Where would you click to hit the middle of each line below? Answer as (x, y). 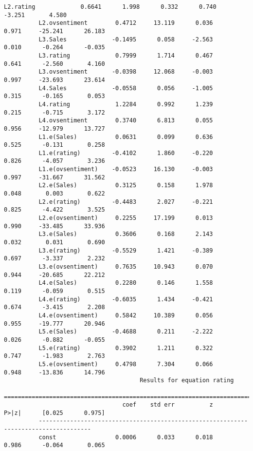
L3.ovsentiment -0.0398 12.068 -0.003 (126, 72)
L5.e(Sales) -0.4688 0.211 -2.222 (126, 332)
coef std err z (168, 405)
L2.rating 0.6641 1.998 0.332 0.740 (110, 7)
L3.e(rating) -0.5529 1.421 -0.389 (126, 250)
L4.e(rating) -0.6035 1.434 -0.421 (126, 299)
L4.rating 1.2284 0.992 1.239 (126, 104)
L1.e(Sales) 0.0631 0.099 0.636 (126, 137)
